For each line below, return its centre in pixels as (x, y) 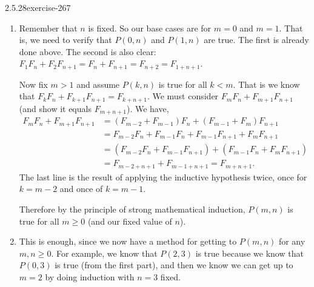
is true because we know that (249, 253)
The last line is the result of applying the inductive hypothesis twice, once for (163, 176)
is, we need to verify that (65, 40)
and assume (98, 84)
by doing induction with (90, 276)
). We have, (148, 108)
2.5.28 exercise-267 (38, 7)
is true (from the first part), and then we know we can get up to (174, 265)
